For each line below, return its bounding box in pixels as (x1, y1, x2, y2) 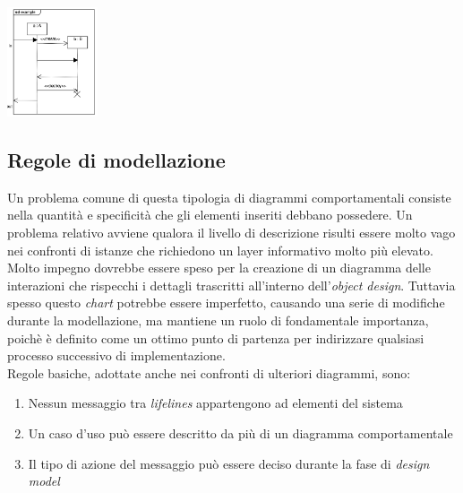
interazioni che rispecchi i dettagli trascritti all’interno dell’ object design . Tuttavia (7, 275, 456, 294)
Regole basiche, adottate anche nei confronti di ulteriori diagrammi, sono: (7, 363, 411, 382)
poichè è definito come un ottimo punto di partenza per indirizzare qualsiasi (7, 328, 424, 347)
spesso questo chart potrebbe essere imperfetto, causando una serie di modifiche (7, 293, 445, 312)
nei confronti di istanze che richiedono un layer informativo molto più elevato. (7, 240, 433, 259)
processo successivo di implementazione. (7, 346, 226, 365)
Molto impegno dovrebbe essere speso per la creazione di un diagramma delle (7, 258, 431, 277)
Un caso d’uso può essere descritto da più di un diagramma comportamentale (28, 424, 453, 442)
